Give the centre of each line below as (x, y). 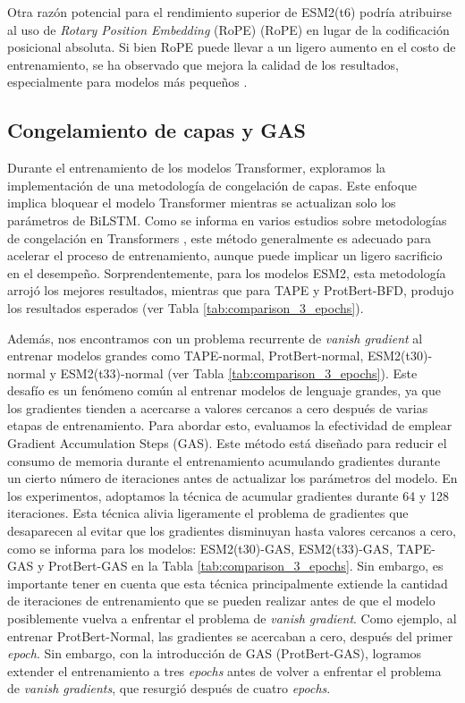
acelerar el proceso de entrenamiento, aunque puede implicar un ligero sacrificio (225, 255)
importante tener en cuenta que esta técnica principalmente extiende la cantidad (228, 583)
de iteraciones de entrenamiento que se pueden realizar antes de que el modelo (221, 601)
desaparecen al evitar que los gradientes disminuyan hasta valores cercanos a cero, (232, 531)
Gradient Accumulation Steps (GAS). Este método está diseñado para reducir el (227, 443)
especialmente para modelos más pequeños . (127, 82)
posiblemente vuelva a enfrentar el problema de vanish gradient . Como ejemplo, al (232, 618)
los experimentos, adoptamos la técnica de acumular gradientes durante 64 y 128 (228, 495)
